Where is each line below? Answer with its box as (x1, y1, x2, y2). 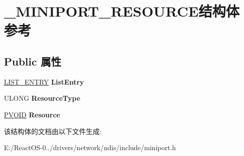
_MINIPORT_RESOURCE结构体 (4, 1, 240, 21)
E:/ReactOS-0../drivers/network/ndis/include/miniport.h (4, 142, 176, 153)
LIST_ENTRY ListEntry (4, 76, 84, 87)
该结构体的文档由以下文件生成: (4, 126, 102, 136)
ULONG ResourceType (4, 93, 81, 103)
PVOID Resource (4, 109, 60, 119)
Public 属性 (4, 53, 61, 68)
